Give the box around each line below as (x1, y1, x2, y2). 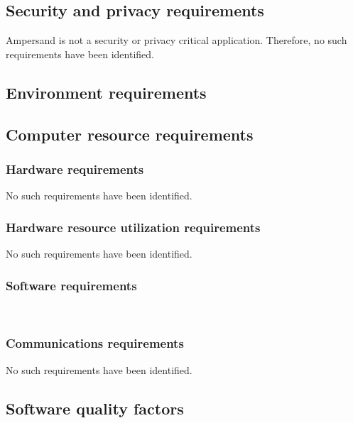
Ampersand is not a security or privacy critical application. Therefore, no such (6, 33, 347, 48)
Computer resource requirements (6, 123, 254, 145)
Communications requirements (6, 334, 184, 352)
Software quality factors (6, 397, 184, 419)
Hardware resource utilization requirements (6, 218, 261, 236)
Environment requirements (6, 81, 207, 103)
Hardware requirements (6, 160, 144, 177)
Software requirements (6, 276, 137, 294)
